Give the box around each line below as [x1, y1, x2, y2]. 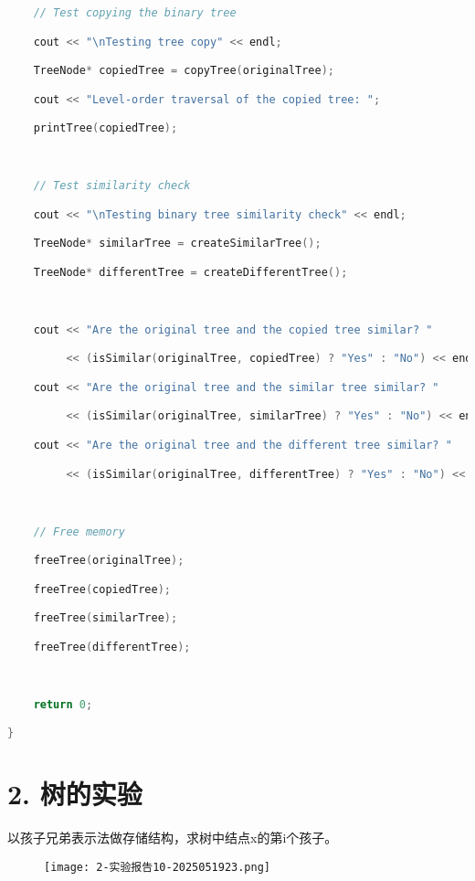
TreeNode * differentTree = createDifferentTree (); [33, 265, 348, 279]
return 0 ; [33, 697, 93, 711]
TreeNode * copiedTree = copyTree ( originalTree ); [33, 64, 334, 78]
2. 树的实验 [7, 775, 142, 812]
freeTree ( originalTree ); [33, 554, 185, 568]
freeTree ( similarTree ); [33, 611, 178, 625]
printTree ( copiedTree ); [33, 122, 178, 135]
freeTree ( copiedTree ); [33, 582, 171, 596]
